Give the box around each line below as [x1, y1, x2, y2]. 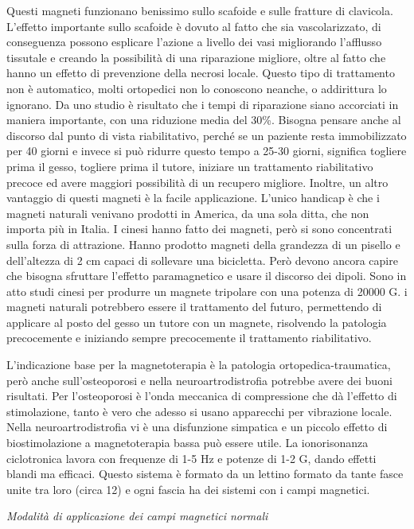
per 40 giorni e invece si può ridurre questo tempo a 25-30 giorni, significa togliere [6, 142, 407, 159]
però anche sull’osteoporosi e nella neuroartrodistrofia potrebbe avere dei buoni [6, 371, 393, 388]
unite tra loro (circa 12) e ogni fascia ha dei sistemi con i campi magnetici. [6, 480, 370, 497]
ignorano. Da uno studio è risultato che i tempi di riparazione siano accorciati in [6, 95, 399, 112]
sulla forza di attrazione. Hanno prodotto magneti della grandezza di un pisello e [6, 235, 400, 252]
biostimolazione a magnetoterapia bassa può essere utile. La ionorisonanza [6, 434, 369, 451]
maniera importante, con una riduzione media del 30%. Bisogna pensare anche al [6, 111, 401, 128]
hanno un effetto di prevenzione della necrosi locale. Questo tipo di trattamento [6, 64, 395, 81]
